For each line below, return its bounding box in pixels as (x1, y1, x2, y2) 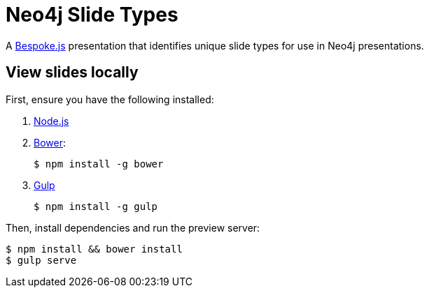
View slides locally (6, 63, 139, 82)
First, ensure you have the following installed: (6, 93, 214, 105)
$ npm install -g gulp (34, 200, 158, 212)
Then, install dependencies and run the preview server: (6, 221, 260, 234)
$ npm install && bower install (6, 243, 183, 255)
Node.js (34, 114, 69, 127)
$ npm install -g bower (34, 158, 164, 170)
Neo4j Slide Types (6, 3, 178, 27)
